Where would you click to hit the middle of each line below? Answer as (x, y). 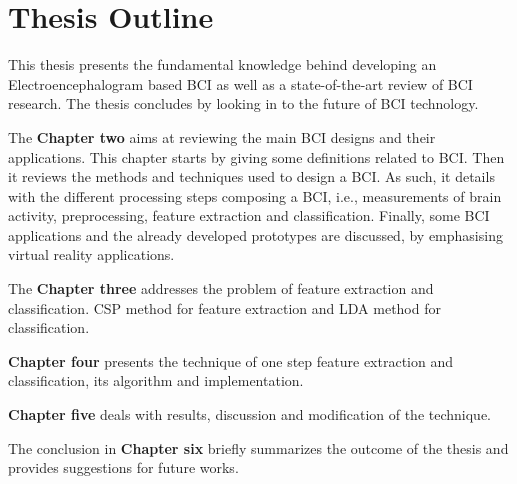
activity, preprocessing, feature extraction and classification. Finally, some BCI (249, 215)
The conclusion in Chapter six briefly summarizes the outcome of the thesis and (258, 447)
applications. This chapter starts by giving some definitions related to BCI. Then (256, 156)
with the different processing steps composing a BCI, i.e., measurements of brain (255, 195)
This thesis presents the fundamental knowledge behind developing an (222, 64)
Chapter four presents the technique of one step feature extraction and (230, 360)
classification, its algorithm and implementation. (156, 380)
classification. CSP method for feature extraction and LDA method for (224, 307)
